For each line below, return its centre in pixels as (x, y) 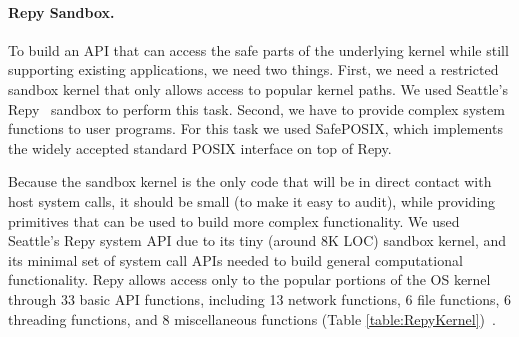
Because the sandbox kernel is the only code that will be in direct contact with (250, 181)
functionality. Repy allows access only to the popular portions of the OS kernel (249, 279)
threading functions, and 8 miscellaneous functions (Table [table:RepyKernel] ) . (252, 318)
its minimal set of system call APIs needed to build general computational (235, 259)
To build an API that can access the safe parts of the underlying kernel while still (258, 49)
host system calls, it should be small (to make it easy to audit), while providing (252, 200)
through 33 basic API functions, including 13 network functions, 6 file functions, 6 (260, 298)
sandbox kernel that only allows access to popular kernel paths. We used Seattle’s (258, 88)
